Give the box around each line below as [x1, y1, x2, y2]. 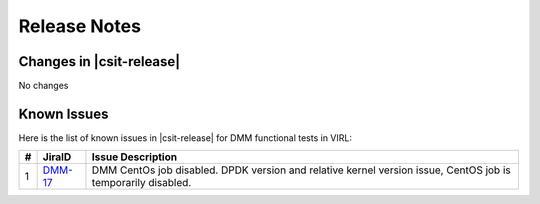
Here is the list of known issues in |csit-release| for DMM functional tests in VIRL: [18, 131, 352, 144]
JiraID [42, 150, 72, 164]
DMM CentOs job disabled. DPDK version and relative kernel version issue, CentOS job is [91, 163, 511, 177]
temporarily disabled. [91, 176, 192, 190]
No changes [18, 80, 69, 92]
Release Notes [18, 15, 142, 37]
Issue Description [91, 150, 178, 164]
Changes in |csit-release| [18, 53, 181, 70]
